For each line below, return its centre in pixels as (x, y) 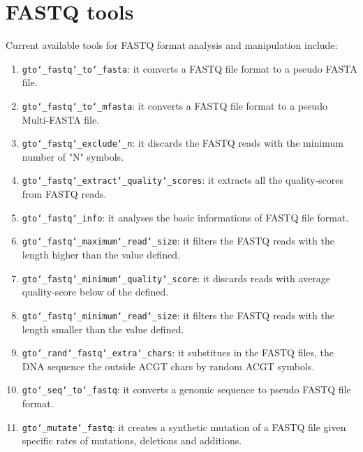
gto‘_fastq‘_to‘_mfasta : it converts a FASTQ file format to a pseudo (175, 105)
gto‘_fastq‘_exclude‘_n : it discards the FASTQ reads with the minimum (183, 143)
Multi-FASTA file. (61, 119)
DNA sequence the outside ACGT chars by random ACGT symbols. (168, 366)
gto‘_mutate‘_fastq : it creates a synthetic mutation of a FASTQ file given (184, 427)
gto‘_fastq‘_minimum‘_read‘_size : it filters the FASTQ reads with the (178, 315)
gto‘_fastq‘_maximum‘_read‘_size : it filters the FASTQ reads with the (178, 241)
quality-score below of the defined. (95, 292)
